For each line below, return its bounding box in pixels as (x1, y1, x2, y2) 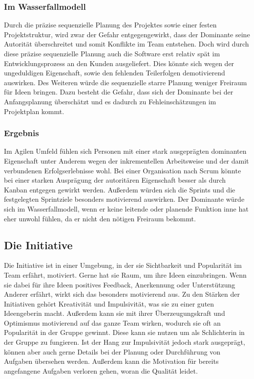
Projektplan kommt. (4, 106, 64, 116)
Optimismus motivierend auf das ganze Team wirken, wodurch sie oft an (4, 317, 221, 328)
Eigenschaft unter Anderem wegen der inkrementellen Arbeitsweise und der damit (4, 155, 249, 166)
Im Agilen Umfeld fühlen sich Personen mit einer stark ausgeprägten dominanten (4, 146, 247, 156)
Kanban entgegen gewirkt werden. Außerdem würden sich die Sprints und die (4, 184, 235, 194)
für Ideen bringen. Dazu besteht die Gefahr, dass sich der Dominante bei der (4, 87, 233, 97)
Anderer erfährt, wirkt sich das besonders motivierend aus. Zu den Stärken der (4, 289, 240, 299)
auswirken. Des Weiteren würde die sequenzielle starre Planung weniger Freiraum (4, 77, 247, 87)
